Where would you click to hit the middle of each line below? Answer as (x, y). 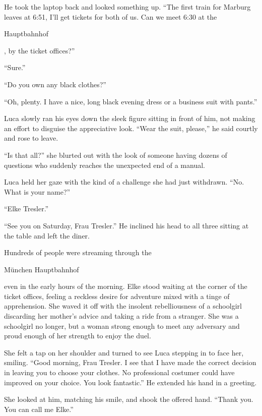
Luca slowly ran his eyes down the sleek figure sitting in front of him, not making (130, 118)
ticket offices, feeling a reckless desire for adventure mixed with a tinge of (117, 296)
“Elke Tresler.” (26, 209)
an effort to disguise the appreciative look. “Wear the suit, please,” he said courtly (131, 128)
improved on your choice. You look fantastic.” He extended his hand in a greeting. (130, 382)
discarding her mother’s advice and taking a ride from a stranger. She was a (121, 316)
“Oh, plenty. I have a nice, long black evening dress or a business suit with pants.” (131, 101)
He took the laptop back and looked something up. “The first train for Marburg (127, 7)
